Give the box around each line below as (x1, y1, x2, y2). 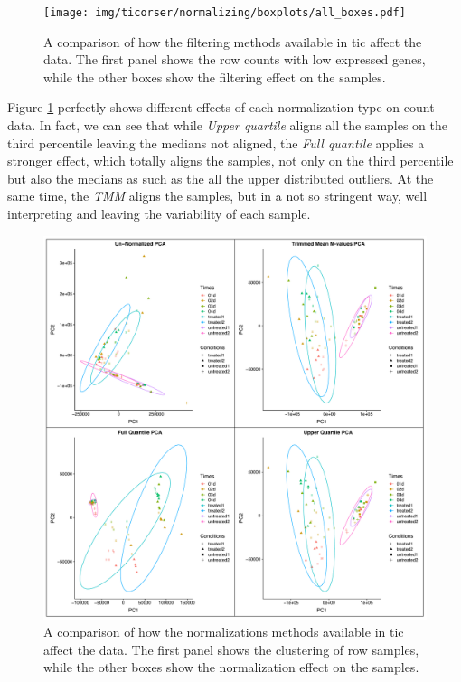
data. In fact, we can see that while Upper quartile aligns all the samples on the (7, 116, 448, 135)
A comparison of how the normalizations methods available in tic (43, 622, 404, 641)
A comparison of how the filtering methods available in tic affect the (43, 32, 422, 51)
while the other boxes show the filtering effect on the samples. (43, 67, 386, 86)
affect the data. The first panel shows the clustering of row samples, (43, 639, 419, 658)
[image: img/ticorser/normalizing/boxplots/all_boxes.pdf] (43, 6, 406, 19)
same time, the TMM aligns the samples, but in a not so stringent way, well (7, 186, 428, 205)
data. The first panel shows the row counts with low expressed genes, (43, 50, 426, 69)
